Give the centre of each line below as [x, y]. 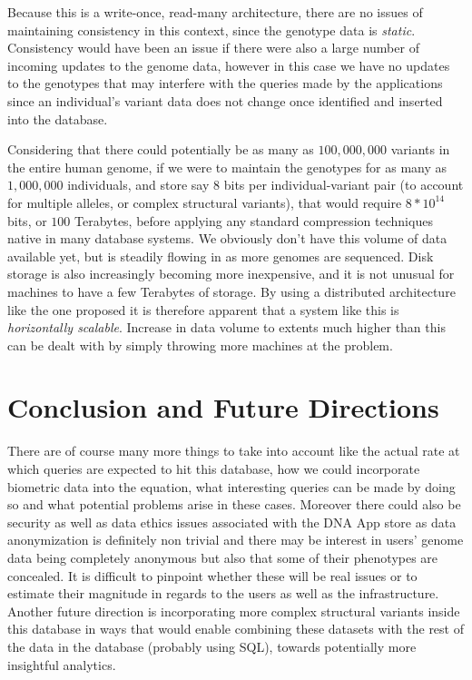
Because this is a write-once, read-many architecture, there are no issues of [215, 12]
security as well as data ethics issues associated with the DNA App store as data [232, 522]
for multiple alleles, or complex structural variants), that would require [205, 202]
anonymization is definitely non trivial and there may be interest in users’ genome [236, 540]
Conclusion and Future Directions [223, 407]
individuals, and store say [138, 185]
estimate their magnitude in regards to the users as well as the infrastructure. [223, 593]
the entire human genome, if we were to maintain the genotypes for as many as [227, 167]
